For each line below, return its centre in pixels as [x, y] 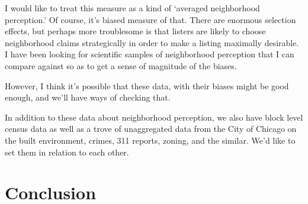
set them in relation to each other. [67, 152]
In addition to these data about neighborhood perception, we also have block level [154, 117]
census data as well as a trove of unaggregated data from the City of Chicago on [151, 129]
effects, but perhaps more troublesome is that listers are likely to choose [135, 31]
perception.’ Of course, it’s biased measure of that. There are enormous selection [150, 19]
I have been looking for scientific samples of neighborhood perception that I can [150, 54]
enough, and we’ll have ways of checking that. [88, 97]
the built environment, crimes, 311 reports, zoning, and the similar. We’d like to [150, 140]
